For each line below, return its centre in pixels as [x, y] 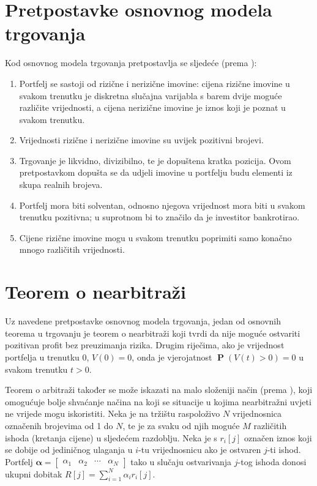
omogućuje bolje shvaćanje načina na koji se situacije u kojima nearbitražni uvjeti [158, 401]
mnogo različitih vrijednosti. [72, 249]
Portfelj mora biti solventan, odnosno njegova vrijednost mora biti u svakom [162, 205]
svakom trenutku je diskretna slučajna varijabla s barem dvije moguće [151, 95]
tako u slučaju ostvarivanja [181, 461]
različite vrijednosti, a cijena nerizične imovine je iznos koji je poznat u [152, 107]
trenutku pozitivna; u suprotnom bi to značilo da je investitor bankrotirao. [159, 217]
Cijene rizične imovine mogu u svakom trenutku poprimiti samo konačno [155, 237]
